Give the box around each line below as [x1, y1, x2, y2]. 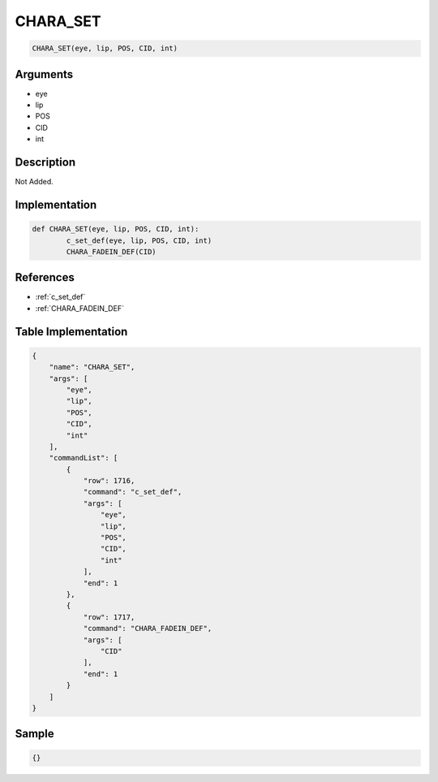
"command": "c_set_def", [83, 487, 182, 497]
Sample [15, 727, 54, 741]
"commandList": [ [49, 453, 118, 463]
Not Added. [15, 177, 54, 187]
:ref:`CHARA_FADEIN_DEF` [35, 303, 125, 313]
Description [15, 155, 76, 170]
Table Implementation [15, 325, 128, 339]
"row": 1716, [83, 476, 135, 486]
